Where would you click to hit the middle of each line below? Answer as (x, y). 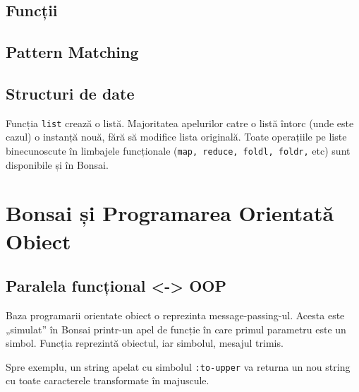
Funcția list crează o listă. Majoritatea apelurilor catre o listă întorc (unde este (180, 123)
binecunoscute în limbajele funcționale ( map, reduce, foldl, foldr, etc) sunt (178, 151)
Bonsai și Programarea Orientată (170, 213)
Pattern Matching (72, 52)
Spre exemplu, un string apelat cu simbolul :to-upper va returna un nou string (178, 366)
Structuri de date (70, 93)
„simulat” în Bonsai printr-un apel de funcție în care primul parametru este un (176, 329)
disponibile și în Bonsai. (57, 164)
